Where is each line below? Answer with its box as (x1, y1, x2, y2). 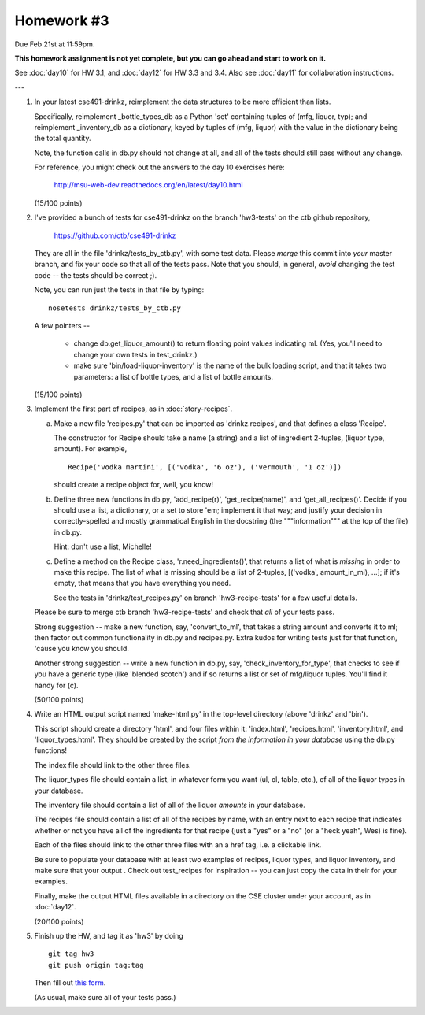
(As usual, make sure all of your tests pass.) (34, 992, 176, 1002)
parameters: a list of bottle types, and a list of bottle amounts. (73, 372, 273, 381)
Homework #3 (14, 12, 109, 29)
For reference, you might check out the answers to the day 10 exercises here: (34, 162, 285, 172)
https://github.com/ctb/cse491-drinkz (54, 231, 176, 240)
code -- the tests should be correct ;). (34, 270, 157, 280)
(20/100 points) (34, 917, 84, 926)
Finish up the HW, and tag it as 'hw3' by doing (34, 931, 184, 940)
